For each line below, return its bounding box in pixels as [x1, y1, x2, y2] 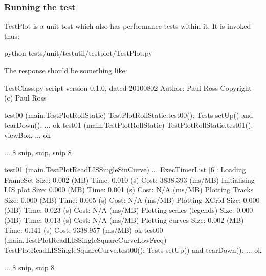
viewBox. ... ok [4, 129, 51, 140]
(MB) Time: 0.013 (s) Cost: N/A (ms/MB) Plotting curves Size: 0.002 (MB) [4, 214, 244, 225]
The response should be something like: [4, 65, 127, 75]
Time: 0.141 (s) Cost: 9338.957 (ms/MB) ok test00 [4, 224, 163, 235]
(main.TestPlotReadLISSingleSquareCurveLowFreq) [4, 234, 167, 245]
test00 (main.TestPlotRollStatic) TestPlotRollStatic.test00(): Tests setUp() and [4, 109, 253, 120]
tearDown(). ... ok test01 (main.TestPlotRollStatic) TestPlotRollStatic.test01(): [4, 120, 253, 130]
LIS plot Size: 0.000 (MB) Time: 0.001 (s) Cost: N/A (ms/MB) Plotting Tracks [4, 184, 254, 195]
